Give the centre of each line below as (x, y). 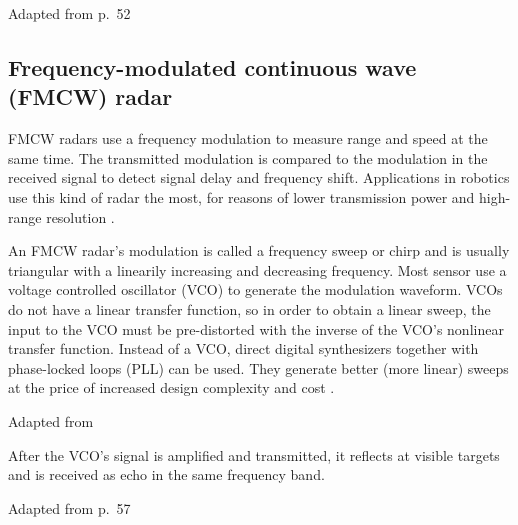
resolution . (80, 216)
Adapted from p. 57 (69, 507)
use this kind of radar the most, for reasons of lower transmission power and (241, 196)
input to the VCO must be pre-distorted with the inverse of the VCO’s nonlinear (256, 328)
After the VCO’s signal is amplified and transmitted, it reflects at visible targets (254, 454)
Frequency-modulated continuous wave (212, 66)
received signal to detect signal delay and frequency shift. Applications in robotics (259, 177)
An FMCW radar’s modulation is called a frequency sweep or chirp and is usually (259, 250)
